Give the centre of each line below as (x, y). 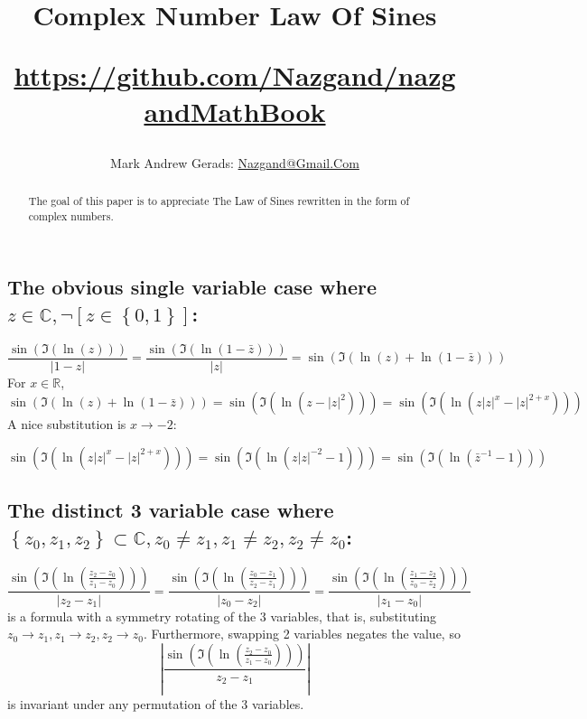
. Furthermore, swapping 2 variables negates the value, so (302, 634)
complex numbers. (71, 215)
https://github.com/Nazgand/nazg (235, 75)
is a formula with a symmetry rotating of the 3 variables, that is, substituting (222, 616)
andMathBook (235, 111)
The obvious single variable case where (192, 287)
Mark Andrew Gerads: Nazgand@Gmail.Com (235, 162)
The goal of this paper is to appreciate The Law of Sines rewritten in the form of (219, 201)
